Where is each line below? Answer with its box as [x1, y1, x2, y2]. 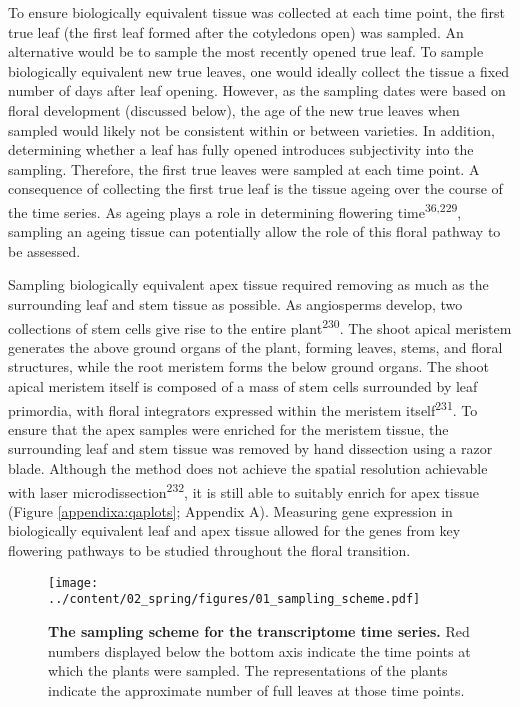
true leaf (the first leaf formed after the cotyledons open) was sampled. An [8, 21, 464, 42]
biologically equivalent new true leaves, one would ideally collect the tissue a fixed [8, 60, 510, 81]
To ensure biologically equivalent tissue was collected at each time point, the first [8, 2, 506, 22]
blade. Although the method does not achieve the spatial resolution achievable [8, 458, 488, 479]
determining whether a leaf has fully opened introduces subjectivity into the [8, 139, 474, 160]
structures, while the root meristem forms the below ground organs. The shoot [8, 356, 489, 377]
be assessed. [8, 240, 81, 261]
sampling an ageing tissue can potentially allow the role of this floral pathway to [8, 221, 501, 242]
